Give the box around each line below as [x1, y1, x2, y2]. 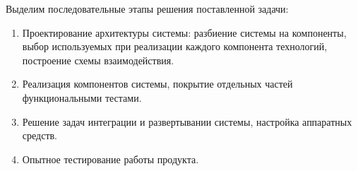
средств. [22, 128, 57, 143]
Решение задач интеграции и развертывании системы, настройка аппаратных [22, 114, 352, 129]
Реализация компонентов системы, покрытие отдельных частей [22, 76, 293, 91]
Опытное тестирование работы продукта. [22, 151, 199, 166]
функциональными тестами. [22, 90, 142, 105]
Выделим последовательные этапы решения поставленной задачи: [6, 1, 289, 16]
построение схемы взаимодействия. [22, 52, 174, 67]
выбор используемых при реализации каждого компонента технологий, [22, 39, 328, 54]
